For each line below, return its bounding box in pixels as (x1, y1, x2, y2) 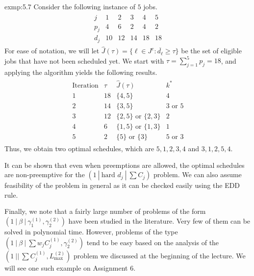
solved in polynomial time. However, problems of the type (4, 227, 178, 237)
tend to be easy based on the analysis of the (86, 237, 219, 247)
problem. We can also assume (153, 169, 242, 180)
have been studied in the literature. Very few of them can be (68, 216, 251, 226)
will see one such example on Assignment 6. (4, 262, 136, 273)
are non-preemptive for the (4, 169, 85, 180)
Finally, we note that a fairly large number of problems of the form (4, 206, 206, 216)
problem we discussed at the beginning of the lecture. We (73, 250, 246, 260)
